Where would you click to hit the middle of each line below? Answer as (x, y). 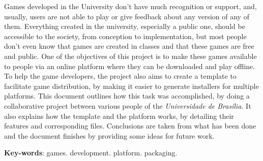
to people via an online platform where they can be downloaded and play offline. (130, 66)
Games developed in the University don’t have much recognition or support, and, (130, 6)
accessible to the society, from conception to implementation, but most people (125, 36)
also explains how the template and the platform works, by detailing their (119, 116)
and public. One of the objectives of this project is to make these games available (130, 56)
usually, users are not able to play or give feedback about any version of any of (127, 16)
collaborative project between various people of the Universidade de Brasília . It (128, 105)
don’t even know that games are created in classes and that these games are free (129, 46)
